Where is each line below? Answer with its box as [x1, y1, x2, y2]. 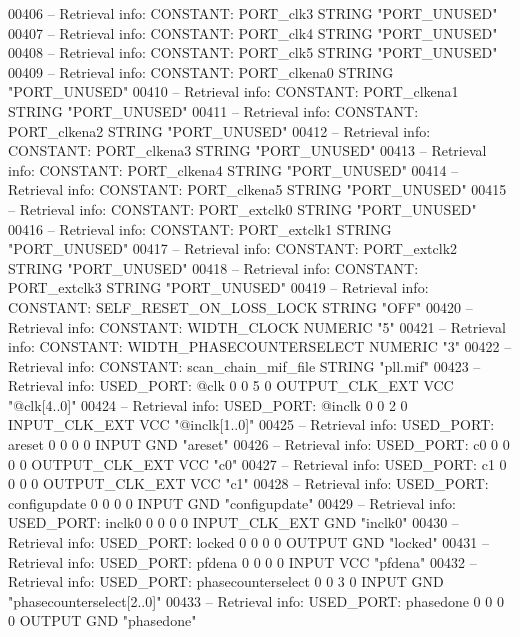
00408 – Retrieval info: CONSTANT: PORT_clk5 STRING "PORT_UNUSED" [8, 42, 498, 63]
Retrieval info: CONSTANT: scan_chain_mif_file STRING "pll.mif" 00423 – [8, 355, 481, 376]
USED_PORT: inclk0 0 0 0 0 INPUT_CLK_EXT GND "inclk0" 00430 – [8, 512, 459, 533]
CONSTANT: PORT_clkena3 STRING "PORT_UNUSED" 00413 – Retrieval [8, 140, 487, 161]
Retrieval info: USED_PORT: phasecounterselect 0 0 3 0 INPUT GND [8, 571, 444, 592]
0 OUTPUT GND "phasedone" [8, 610, 197, 631]
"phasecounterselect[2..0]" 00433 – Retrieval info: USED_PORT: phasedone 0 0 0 [8, 590, 504, 611]
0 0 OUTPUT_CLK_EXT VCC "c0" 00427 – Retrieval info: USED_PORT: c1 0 [8, 453, 507, 474]
